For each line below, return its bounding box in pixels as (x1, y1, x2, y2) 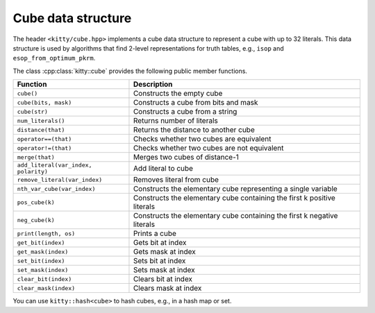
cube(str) (17, 108, 49, 115)
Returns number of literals (133, 116, 218, 126)
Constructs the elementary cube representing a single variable (133, 184, 338, 194)
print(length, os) (17, 230, 76, 237)
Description (133, 80, 173, 90)
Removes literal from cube (133, 175, 219, 185)
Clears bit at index (133, 274, 193, 284)
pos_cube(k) (17, 198, 55, 206)
